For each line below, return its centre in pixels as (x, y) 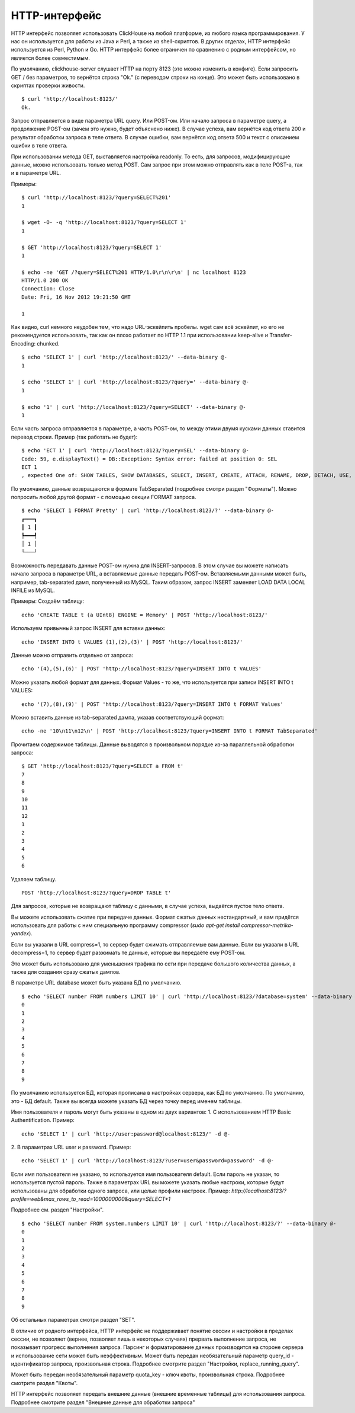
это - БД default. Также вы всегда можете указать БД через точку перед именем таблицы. (126, 1101)
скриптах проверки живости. (48, 85)
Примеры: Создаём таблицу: (47, 601)
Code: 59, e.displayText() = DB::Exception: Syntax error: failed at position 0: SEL (149, 459)
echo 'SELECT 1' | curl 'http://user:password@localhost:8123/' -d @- (126, 1134)
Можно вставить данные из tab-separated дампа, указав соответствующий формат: (117, 717)
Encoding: (23, 343)
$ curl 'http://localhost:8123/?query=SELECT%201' (96, 198)
